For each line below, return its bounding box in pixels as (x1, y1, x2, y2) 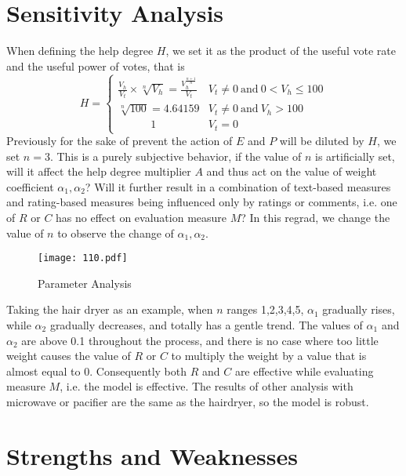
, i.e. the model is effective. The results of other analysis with (60, 378, 353, 394)
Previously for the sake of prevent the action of (6, 133, 233, 149)
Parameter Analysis (38, 274, 132, 291)
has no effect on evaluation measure (56, 209, 227, 225)
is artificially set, (315, 147, 395, 164)
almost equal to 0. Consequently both (6, 362, 187, 379)
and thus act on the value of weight (206, 163, 377, 180)
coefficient (6, 178, 54, 194)
